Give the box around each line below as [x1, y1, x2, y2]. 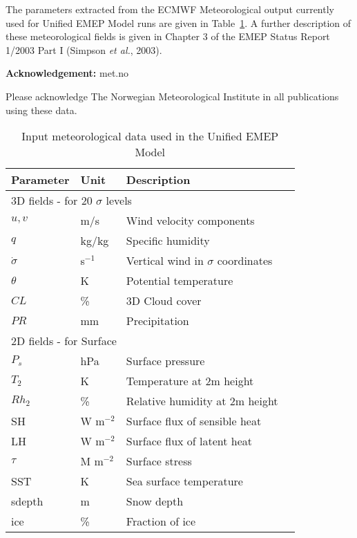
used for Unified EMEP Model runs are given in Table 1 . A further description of [6, 15, 351, 30]
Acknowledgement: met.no [6, 66, 129, 80]
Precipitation [126, 313, 189, 329]
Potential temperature [126, 272, 233, 289]
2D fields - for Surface [11, 333, 117, 349]
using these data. [6, 102, 77, 117]
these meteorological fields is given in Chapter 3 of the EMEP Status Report [6, 29, 330, 44]
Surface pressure [126, 353, 205, 369]
